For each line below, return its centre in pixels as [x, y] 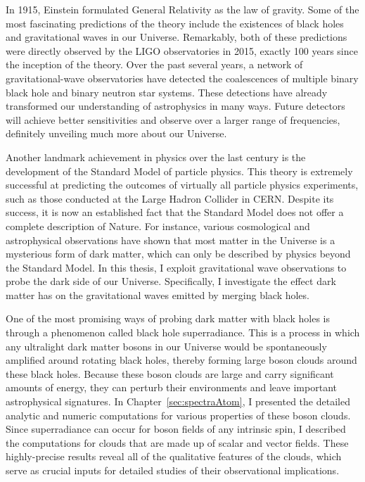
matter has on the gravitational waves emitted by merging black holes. [158, 294]
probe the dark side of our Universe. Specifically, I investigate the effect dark [171, 281]
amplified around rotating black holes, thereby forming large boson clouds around [181, 360]
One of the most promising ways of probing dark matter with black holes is [168, 318]
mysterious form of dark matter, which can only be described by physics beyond [178, 254]
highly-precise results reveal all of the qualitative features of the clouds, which [174, 456]
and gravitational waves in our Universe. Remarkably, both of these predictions [177, 37]
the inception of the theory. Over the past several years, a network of [154, 64]
